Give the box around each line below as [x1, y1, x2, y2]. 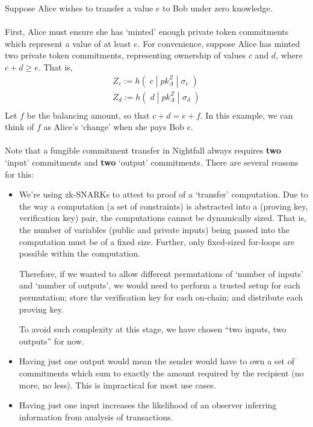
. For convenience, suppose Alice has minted [137, 37, 300, 49]
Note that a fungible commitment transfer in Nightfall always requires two [5, 144, 282, 157]
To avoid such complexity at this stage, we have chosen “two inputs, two [19, 323, 287, 335]
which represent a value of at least [5, 37, 131, 49]
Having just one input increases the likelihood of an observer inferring [19, 399, 277, 411]
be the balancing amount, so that [26, 108, 150, 121]
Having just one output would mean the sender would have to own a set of [19, 355, 294, 367]
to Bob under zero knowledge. [163, 2, 273, 14]
